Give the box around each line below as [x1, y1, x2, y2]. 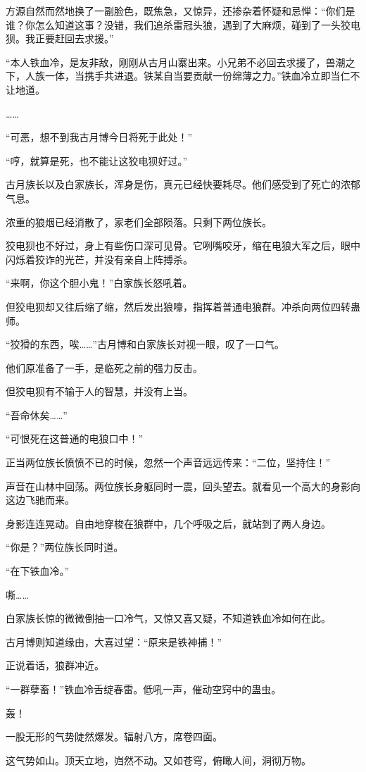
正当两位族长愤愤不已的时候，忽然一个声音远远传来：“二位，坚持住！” [6, 455, 331, 470]
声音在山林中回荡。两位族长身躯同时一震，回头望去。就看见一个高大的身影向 [6, 478, 360, 493]
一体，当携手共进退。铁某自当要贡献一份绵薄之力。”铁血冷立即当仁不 [44, 68, 360, 83]
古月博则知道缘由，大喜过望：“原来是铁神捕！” [6, 634, 222, 649]
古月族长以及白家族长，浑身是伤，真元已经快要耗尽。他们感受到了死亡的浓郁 [6, 177, 360, 192]
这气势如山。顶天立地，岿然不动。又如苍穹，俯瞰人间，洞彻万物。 [6, 752, 311, 767]
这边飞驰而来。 [6, 492, 75, 507]
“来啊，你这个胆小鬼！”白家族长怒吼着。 [6, 275, 193, 290]
